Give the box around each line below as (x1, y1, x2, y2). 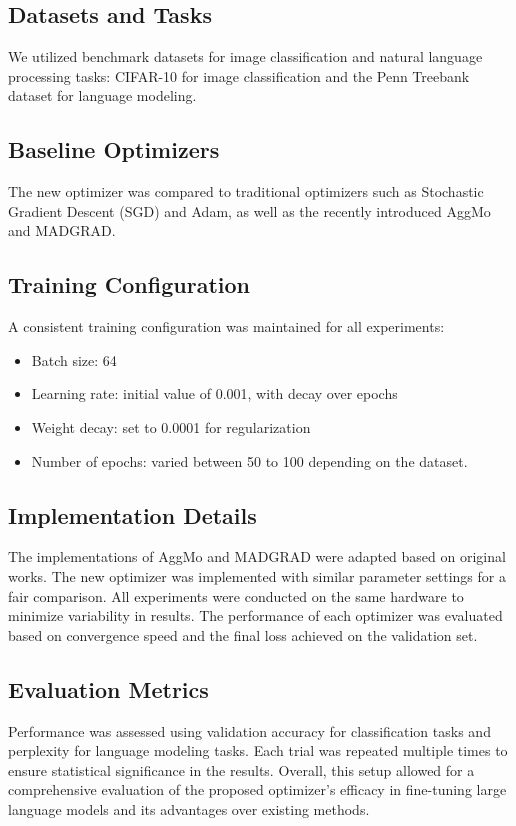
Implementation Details (8, 499, 257, 530)
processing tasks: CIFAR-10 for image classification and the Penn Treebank (8, 65, 470, 86)
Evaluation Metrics (8, 673, 209, 704)
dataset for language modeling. (8, 85, 197, 106)
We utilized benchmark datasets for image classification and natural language (8, 46, 483, 67)
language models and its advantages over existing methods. (8, 798, 370, 819)
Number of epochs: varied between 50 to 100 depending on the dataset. (31, 450, 468, 471)
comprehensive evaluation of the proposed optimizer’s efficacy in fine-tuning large (8, 779, 507, 800)
